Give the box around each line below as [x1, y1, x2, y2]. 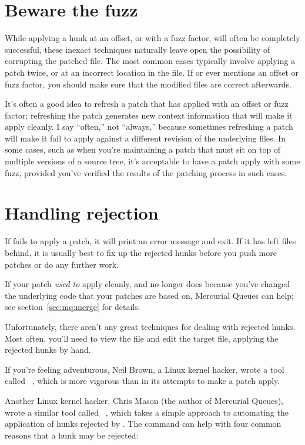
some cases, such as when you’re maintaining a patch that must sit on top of [5, 143, 281, 156]
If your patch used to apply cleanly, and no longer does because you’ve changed [5, 278, 290, 290]
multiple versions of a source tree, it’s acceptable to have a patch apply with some [5, 155, 300, 167]
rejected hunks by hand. [5, 343, 91, 356]
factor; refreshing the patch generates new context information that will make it [5, 109, 293, 121]
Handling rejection [5, 201, 159, 225]
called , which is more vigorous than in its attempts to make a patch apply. [5, 375, 280, 387]
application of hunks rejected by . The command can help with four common [5, 417, 281, 430]
